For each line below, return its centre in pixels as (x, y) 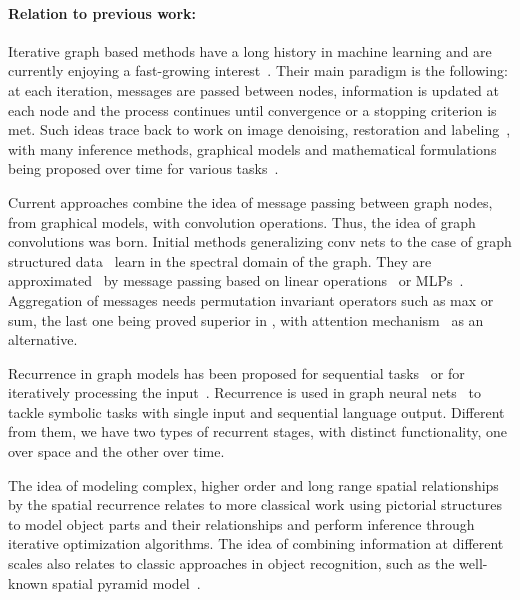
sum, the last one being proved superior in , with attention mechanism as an (246, 319)
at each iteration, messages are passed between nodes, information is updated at (254, 89)
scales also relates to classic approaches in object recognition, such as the (231, 563)
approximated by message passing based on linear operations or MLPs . (236, 280)
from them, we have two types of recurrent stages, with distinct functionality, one (257, 431)
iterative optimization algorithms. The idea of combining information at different (256, 543)
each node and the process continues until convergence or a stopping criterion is (252, 109)
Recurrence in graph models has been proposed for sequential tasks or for (236, 372)
